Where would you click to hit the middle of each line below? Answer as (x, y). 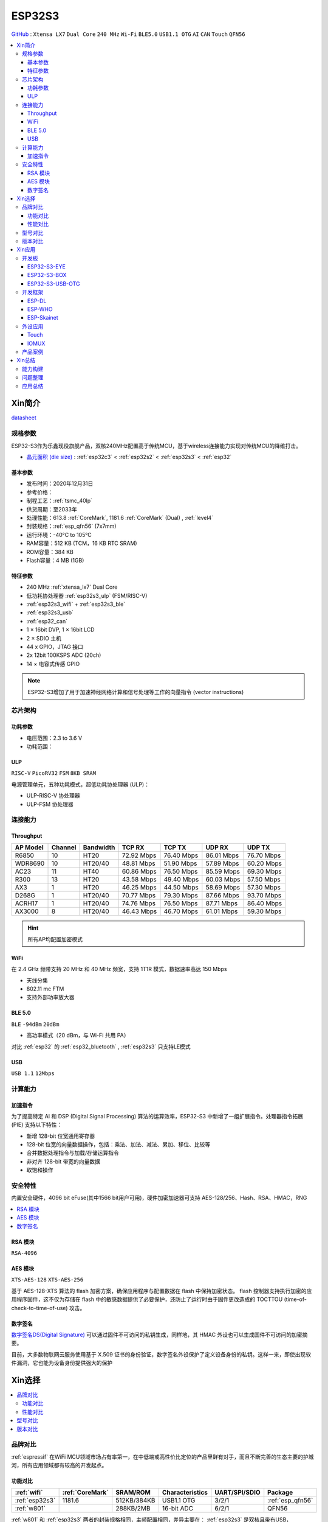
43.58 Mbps (139, 880)
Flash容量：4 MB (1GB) (55, 560)
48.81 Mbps (139, 863)
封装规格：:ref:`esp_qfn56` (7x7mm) (71, 526)
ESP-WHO (40, 309)
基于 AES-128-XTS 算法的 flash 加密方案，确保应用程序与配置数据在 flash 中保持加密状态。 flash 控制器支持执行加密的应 (162, 1291)
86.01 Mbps (222, 855)
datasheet (24, 418)
